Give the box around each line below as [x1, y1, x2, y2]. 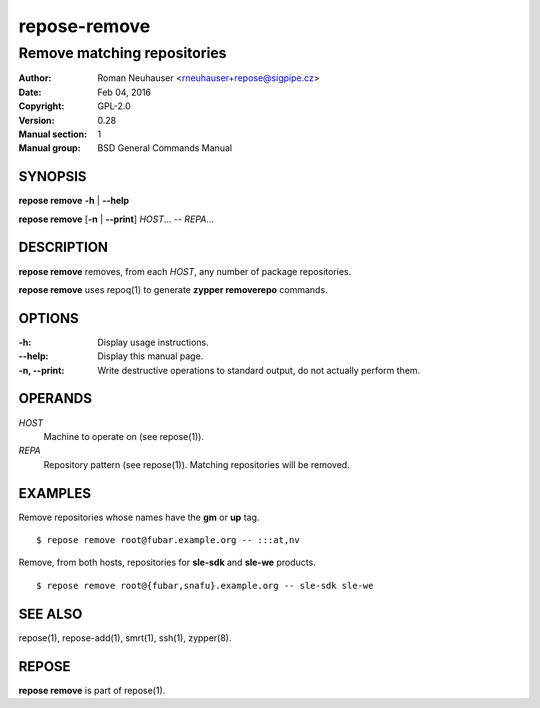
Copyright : [18, 100, 65, 112]
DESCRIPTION [18, 239, 109, 256]
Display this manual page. [97, 350, 204, 362]
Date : [18, 86, 42, 98]
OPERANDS [18, 390, 92, 407]
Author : [18, 72, 52, 84]
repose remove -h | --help [18, 195, 130, 207]
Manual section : [18, 128, 88, 140]
